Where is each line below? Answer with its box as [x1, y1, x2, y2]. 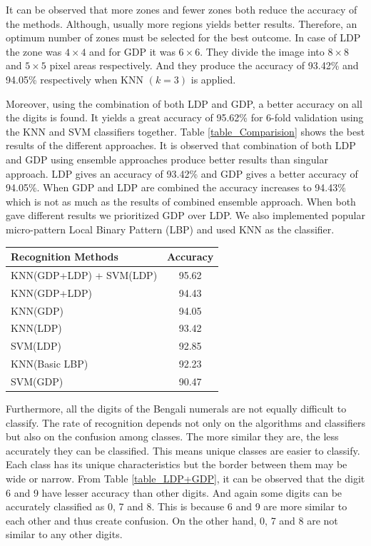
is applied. [190, 71, 236, 86]
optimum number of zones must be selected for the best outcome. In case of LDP [6, 30, 361, 45]
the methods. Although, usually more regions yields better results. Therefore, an [6, 16, 357, 31]
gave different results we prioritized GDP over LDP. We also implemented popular [6, 208, 365, 223]
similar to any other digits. [6, 527, 123, 542]
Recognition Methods [11, 249, 118, 263]
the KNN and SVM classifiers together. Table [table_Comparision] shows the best [6, 123, 365, 138]
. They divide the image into [200, 44, 325, 59]
